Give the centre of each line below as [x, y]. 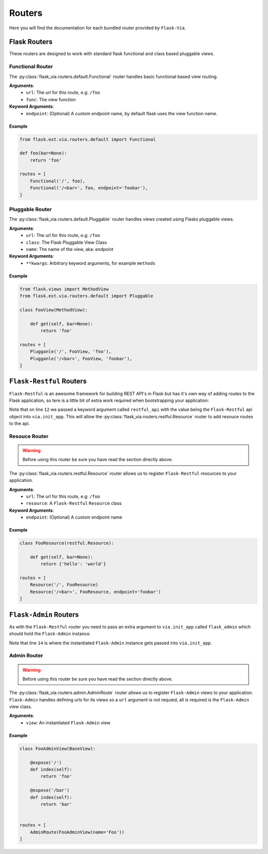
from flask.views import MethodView [64, 289]
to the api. [19, 424]
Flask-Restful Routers [48, 381]
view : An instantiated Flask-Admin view [68, 722]
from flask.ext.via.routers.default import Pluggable [86, 296]
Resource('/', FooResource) [64, 585]
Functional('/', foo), [58, 181]
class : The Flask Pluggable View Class [67, 242]
